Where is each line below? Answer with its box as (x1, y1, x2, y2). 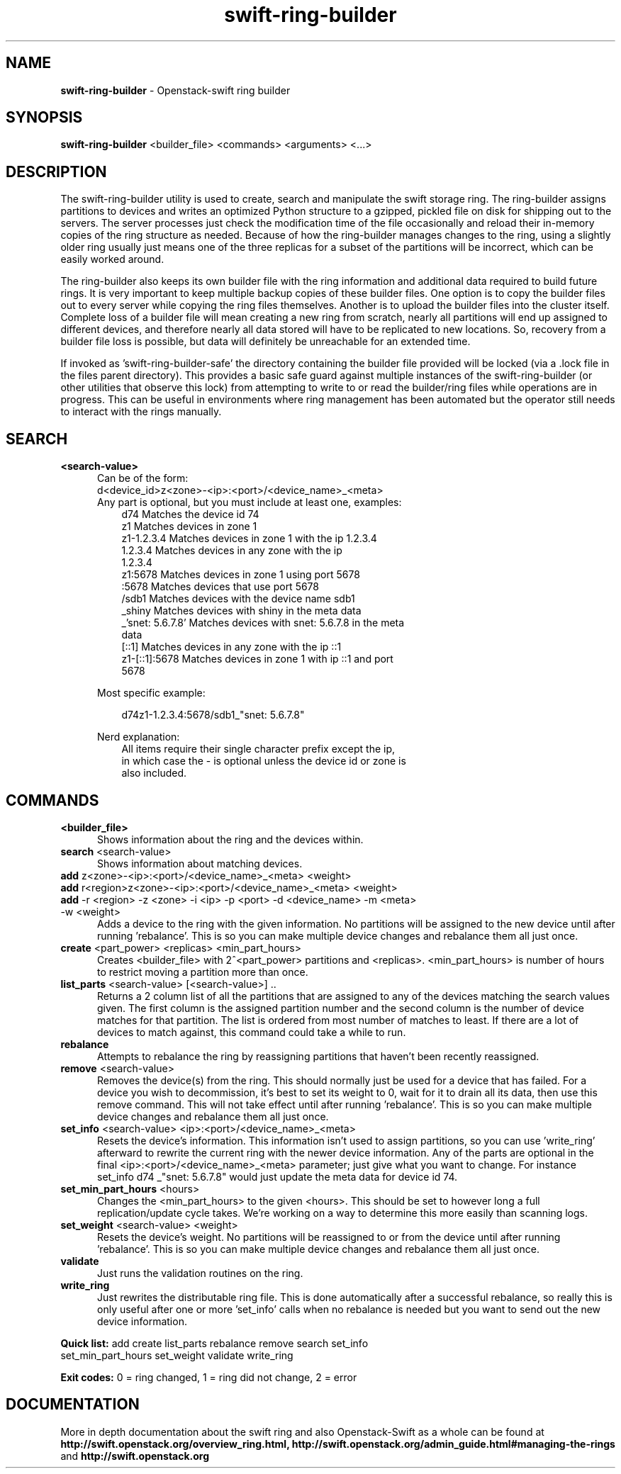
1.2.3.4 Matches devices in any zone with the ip (121, 544, 342, 557)
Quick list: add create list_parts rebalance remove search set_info (60, 1337, 369, 1349)
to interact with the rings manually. (60, 405, 222, 418)
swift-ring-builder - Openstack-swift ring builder (60, 84, 291, 96)
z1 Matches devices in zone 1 (121, 520, 257, 533)
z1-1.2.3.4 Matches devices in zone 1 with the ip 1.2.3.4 (121, 532, 377, 545)
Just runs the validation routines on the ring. (97, 1266, 303, 1279)
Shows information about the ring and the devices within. (97, 833, 364, 845)
